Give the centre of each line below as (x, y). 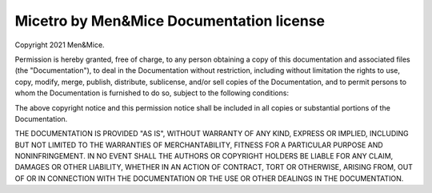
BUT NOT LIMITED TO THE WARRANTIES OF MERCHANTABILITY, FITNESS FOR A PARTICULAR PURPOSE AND (199, 145)
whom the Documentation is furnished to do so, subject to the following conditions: (152, 93)
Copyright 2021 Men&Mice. (60, 45)
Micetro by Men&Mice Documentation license (170, 21)
